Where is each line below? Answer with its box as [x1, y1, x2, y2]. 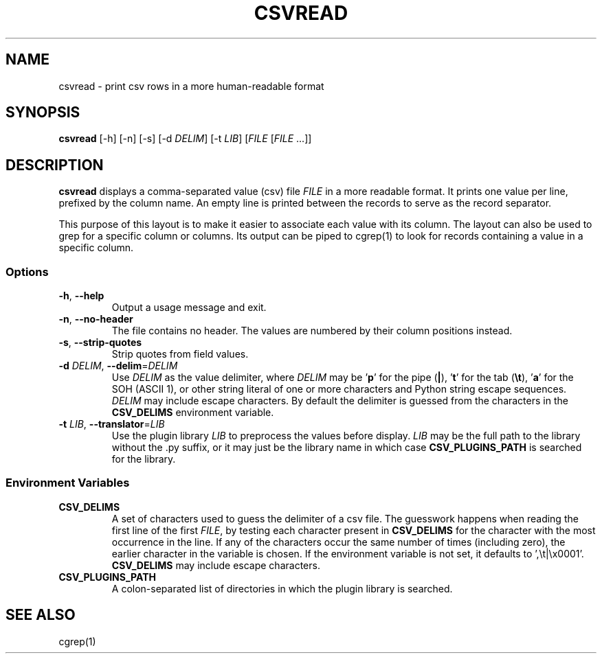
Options [5, 264, 49, 279]
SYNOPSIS [5, 104, 80, 122]
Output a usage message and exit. [111, 301, 267, 314]
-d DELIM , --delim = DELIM [58, 360, 178, 372]
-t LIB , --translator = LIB [58, 418, 165, 430]
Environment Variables [5, 476, 130, 490]
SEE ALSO [5, 606, 76, 624]
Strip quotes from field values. [111, 348, 249, 360]
